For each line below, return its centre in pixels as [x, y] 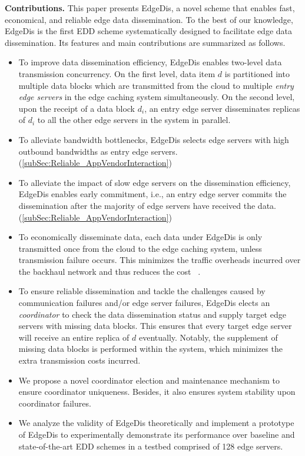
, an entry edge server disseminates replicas [222, 108]
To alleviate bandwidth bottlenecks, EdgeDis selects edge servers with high [154, 139]
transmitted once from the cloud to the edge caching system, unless [140, 248]
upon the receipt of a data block [77, 108]
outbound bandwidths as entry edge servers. [98, 151]
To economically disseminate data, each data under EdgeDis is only [140, 237]
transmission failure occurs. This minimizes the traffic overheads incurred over [160, 260]
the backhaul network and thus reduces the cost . [110, 271]
